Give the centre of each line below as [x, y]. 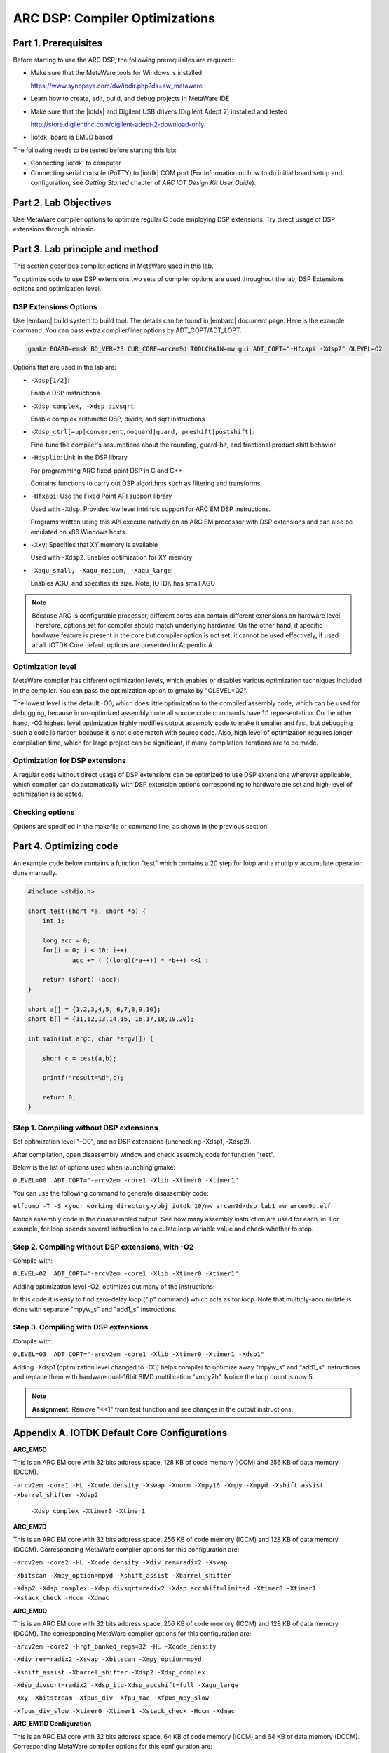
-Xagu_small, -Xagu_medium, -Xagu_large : [102, 570]
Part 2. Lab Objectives [62, 202]
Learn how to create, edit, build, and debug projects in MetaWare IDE [130, 99]
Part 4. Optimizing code [66, 846]
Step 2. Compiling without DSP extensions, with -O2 [103, 1247]
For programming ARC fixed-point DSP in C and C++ [106, 471]
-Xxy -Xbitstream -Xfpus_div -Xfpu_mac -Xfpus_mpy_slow [111, 1698]
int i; [54, 921]
